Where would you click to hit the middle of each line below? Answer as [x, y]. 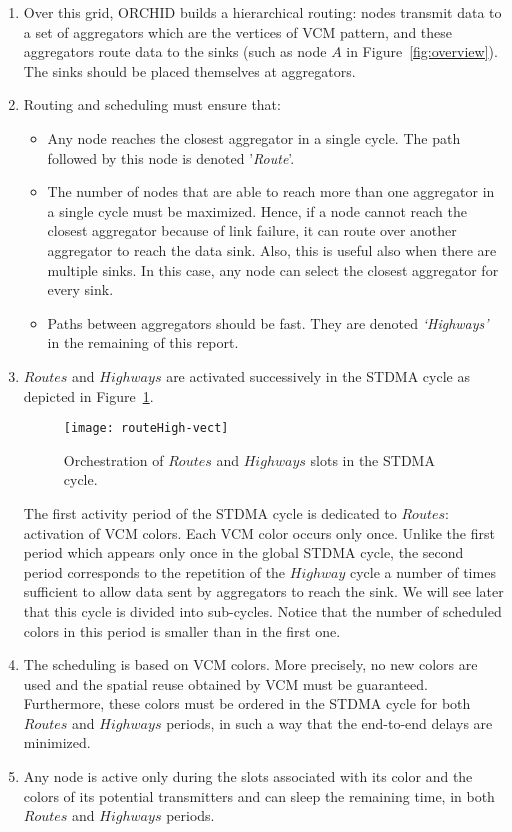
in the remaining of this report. [143, 342]
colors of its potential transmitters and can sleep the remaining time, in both [259, 795]
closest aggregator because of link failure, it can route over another [252, 230]
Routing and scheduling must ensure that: [152, 104]
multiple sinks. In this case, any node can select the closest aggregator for [273, 269]
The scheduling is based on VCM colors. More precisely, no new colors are [250, 664]
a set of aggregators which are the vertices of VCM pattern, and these [238, 31]
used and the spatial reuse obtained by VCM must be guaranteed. [225, 683]
